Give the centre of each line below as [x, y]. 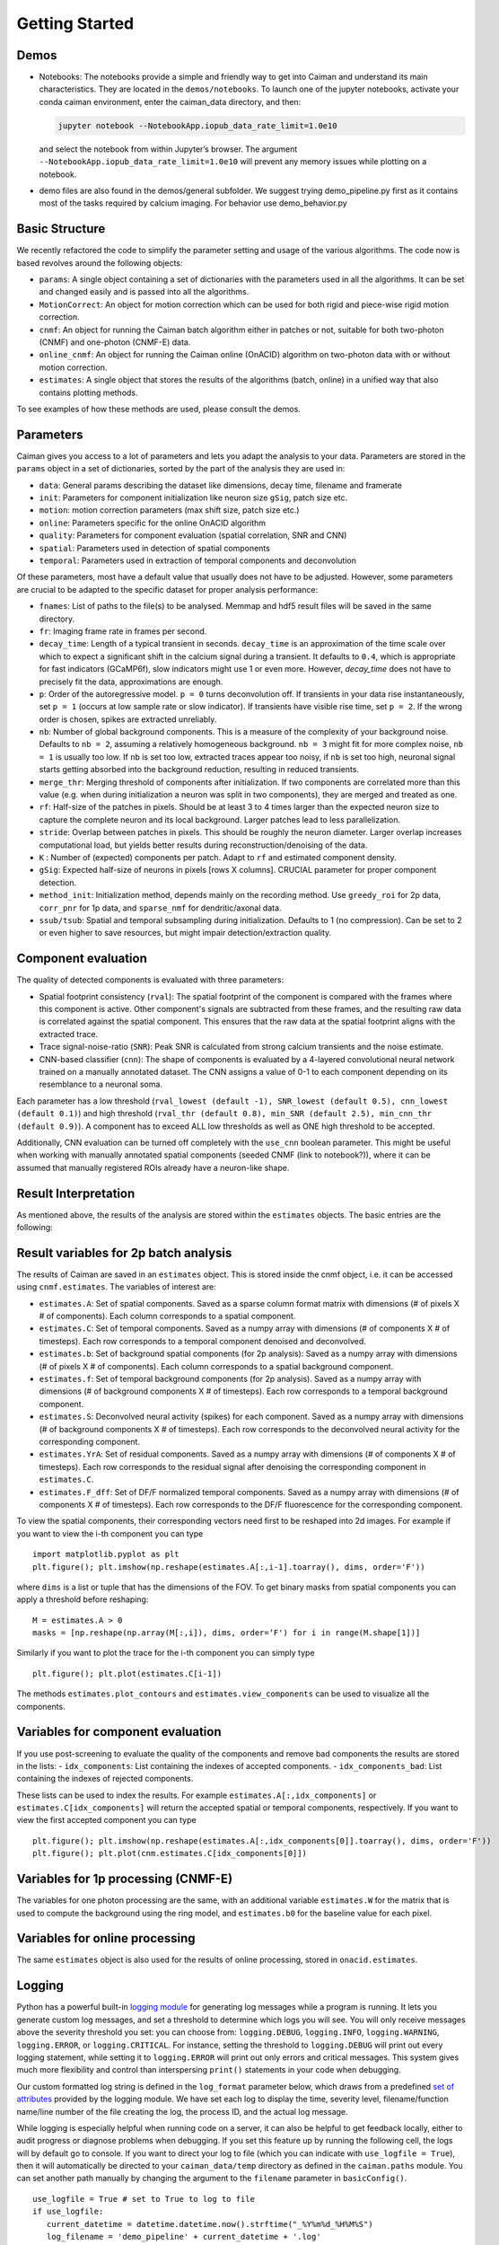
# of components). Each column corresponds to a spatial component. [167, 1316]
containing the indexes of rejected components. [105, 1779]
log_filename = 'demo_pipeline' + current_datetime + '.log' [184, 2237]
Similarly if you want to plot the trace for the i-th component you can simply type [166, 1653]
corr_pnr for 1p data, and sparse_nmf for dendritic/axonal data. [160, 908]
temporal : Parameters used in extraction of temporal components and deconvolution [197, 560]
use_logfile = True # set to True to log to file [144, 2199]
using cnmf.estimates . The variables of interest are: [117, 1287]
